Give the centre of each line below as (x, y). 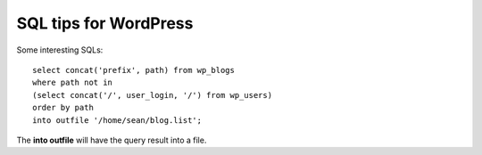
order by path (63, 108)
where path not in (73, 83)
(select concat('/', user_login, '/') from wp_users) (152, 95)
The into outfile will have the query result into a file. (112, 140)
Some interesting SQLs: (60, 50)
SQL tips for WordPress (105, 23)
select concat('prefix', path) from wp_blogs (134, 70)
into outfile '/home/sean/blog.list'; (117, 120)
